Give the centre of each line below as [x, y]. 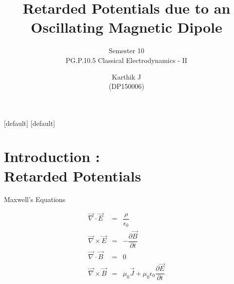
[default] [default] [30, 123]
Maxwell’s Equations [35, 199]
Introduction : [52, 156]
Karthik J [126, 76]
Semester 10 [126, 51]
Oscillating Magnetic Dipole [126, 27]
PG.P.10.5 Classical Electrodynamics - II [126, 60]
